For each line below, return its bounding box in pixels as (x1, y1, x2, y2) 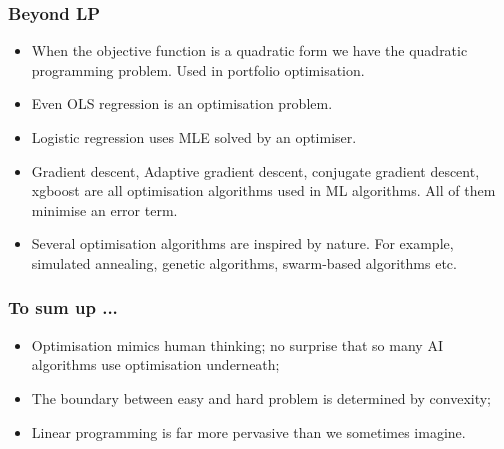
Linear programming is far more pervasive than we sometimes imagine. (31, 421, 466, 442)
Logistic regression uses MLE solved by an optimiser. (31, 127, 357, 147)
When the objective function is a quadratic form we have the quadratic (31, 40, 468, 61)
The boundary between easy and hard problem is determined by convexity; (31, 387, 492, 408)
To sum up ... (8, 295, 118, 320)
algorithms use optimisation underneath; (31, 354, 280, 375)
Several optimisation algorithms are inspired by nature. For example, (31, 233, 454, 254)
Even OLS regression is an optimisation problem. (31, 93, 333, 114)
